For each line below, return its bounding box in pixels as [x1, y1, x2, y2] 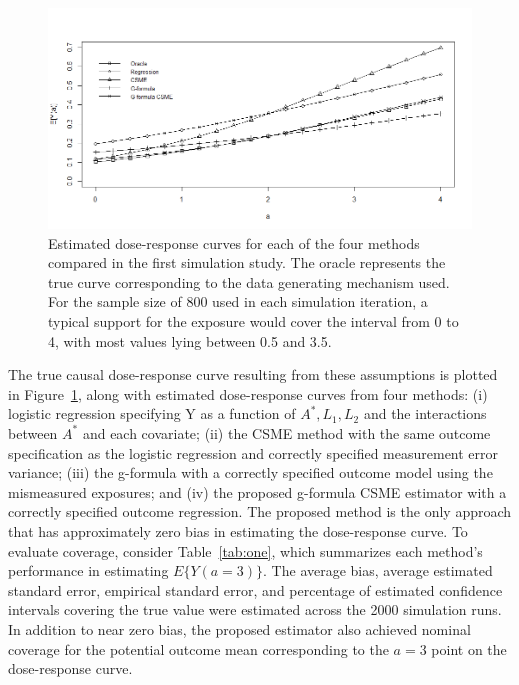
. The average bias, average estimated [263, 560, 493, 581]
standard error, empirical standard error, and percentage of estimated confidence [8, 579, 503, 600]
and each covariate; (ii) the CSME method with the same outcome [82, 422, 491, 443]
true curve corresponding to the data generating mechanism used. [48, 271, 450, 292]
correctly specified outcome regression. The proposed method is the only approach [8, 501, 512, 522]
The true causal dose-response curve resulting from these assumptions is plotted [8, 364, 498, 385]
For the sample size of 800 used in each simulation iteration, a [48, 291, 428, 312]
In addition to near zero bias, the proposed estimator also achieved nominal [8, 618, 471, 639]
